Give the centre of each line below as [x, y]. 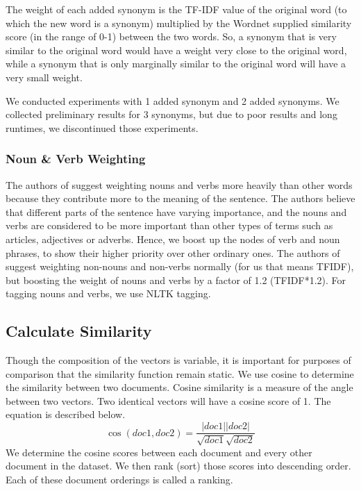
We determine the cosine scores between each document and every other [159, 452]
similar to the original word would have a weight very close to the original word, [176, 50]
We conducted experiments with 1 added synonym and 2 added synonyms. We [173, 100]
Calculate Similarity [79, 331]
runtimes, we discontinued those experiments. [102, 127]
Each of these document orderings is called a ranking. [119, 479]
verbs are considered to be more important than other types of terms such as [169, 225]
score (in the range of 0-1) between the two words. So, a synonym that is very [171, 36]
